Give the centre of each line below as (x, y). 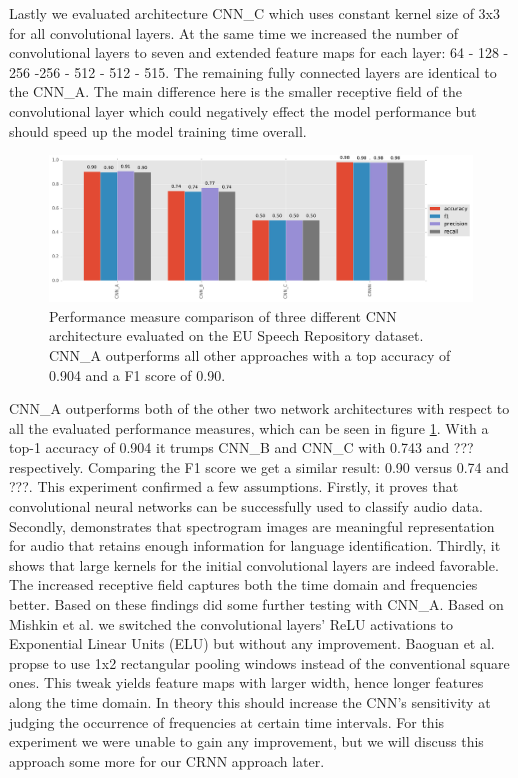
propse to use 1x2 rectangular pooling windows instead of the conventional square (259, 662)
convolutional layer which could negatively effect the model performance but (243, 110)
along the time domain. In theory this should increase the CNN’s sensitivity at (250, 702)
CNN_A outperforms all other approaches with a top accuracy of (250, 354)
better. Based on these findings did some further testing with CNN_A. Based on (256, 604)
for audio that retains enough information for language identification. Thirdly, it (255, 545)
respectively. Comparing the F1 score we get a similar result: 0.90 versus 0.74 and (259, 466)
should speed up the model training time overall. (158, 130)
